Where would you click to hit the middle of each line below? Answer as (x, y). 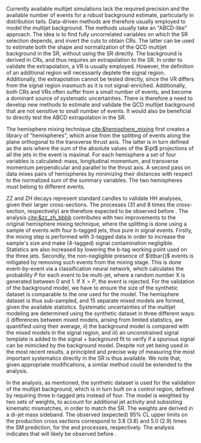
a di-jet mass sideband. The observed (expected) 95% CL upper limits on (97, 414)
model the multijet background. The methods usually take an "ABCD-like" (97, 28)
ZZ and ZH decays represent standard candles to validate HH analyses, (94, 198)
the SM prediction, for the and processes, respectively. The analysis (90, 427)
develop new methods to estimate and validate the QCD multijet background (100, 104)
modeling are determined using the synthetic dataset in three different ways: (101, 313)
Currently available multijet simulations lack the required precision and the (98, 9)
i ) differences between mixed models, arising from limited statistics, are (94, 320)
